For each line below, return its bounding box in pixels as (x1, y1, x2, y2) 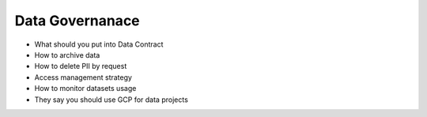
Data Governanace (14, 12, 140, 29)
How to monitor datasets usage (34, 84, 137, 93)
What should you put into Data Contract (34, 40, 164, 49)
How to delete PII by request (34, 62, 127, 71)
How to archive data (34, 50, 100, 59)
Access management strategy (34, 72, 132, 82)
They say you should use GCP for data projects (34, 95, 189, 104)
